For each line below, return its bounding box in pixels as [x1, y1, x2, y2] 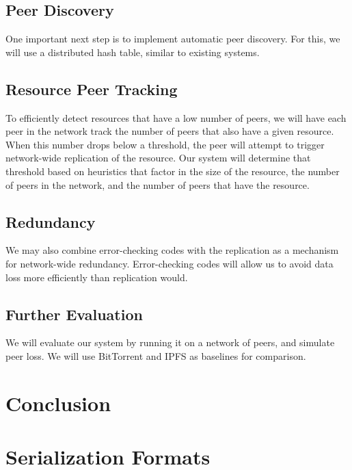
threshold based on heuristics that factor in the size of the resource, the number [5, 164, 340, 178]
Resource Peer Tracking [5, 78, 178, 99]
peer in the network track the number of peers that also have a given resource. [5, 124, 334, 138]
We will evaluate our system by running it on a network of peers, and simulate [5, 335, 335, 350]
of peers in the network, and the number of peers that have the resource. [5, 177, 310, 192]
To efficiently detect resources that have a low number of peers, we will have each [5, 110, 347, 125]
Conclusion [5, 389, 111, 417]
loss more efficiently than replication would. [5, 270, 188, 284]
